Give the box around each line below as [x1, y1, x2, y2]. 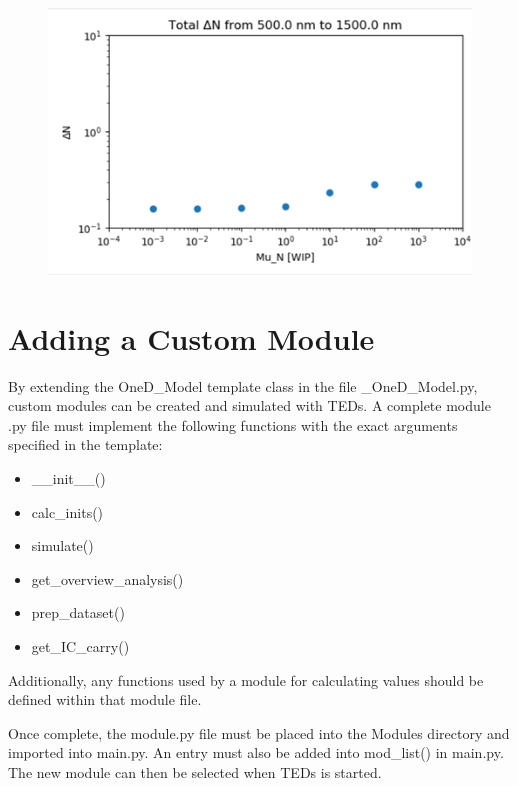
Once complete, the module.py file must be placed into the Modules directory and [8, 722, 510, 743]
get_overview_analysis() [31, 568, 184, 589]
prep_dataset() [31, 602, 125, 623]
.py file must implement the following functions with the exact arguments [8, 414, 458, 435]
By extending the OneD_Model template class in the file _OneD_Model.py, [8, 375, 478, 396]
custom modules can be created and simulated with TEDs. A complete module [8, 395, 491, 416]
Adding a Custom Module [8, 317, 375, 358]
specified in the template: [8, 434, 163, 455]
